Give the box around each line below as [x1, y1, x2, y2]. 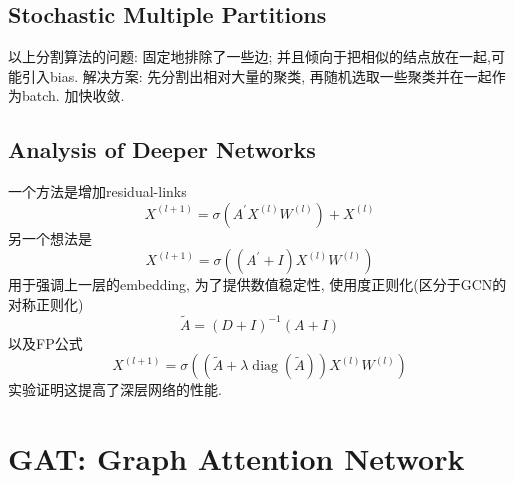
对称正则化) [8, 293, 84, 314]
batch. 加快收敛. [21, 85, 125, 106]
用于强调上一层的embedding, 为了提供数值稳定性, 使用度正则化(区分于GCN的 [8, 274, 507, 295]
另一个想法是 [8, 227, 92, 248]
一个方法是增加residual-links [8, 181, 187, 202]
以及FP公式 [8, 332, 83, 353]
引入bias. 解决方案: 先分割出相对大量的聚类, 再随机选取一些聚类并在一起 [21, 65, 492, 86]
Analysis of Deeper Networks [8, 134, 316, 165]
